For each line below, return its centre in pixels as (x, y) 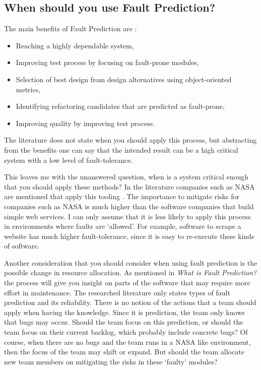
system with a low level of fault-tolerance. (69, 160)
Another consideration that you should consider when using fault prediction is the (131, 262)
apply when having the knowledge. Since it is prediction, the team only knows (124, 312)
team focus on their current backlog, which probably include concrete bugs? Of (126, 332)
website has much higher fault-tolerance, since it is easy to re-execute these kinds (129, 236)
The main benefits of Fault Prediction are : (71, 28)
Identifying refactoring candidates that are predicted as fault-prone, (120, 106)
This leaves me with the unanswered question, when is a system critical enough (126, 177)
